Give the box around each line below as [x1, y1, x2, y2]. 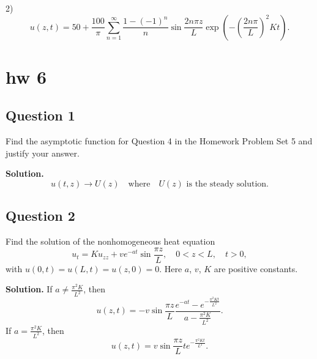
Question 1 [6, 106, 75, 125]
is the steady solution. [186, 179, 269, 188]
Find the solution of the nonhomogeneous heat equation [6, 235, 215, 248]
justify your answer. [6, 146, 80, 159]
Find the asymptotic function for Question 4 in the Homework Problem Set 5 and [6, 135, 313, 147]
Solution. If [6, 283, 53, 295]
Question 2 [6, 206, 75, 225]
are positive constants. [214, 262, 298, 275]
